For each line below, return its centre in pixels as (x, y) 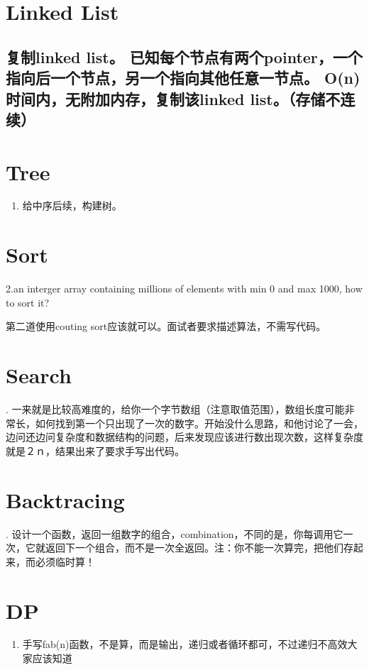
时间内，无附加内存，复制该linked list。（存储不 (173, 98)
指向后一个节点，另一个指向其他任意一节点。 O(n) (183, 78)
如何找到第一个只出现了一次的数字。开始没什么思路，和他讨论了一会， (199, 423)
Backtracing (65, 499)
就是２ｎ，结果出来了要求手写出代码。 (95, 450)
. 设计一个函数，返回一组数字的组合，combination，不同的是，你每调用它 (175, 533)
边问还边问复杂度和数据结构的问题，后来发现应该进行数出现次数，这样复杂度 (184, 437)
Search (39, 375)
